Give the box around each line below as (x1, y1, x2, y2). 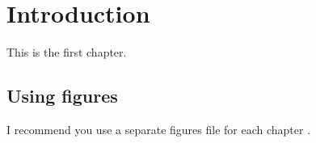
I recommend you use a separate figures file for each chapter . (6, 120, 311, 137)
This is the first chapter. (6, 44, 127, 61)
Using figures (6, 83, 118, 108)
